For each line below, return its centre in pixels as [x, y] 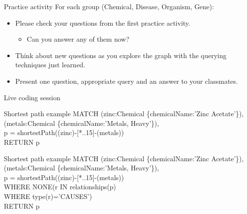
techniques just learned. [50, 65]
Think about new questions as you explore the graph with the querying [121, 55]
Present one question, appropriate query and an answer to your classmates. [126, 81]
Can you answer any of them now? [78, 39]
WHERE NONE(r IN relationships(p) [60, 187]
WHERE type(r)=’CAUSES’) [48, 196]
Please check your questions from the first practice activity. [103, 23]
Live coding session [32, 97]
